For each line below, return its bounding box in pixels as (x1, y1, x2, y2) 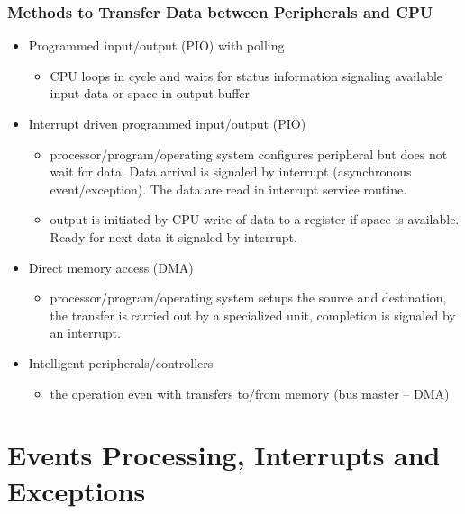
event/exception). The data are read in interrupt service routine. (50, 179, 407, 198)
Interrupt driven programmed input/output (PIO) (28, 114, 306, 132)
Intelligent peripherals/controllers (28, 353, 214, 372)
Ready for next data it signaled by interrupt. (50, 227, 297, 246)
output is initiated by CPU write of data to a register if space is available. (50, 210, 460, 229)
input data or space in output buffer (50, 84, 251, 103)
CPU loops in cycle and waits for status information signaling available (50, 66, 443, 85)
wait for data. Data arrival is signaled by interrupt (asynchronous (50, 162, 412, 181)
